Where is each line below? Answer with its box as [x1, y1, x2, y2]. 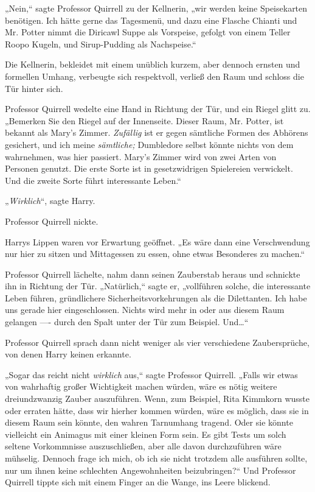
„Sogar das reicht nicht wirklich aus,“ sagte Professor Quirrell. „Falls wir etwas [5, 368, 298, 381]
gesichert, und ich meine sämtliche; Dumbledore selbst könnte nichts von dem [5, 138, 294, 150]
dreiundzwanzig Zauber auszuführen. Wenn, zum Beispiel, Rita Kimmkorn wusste [5, 392, 310, 405]
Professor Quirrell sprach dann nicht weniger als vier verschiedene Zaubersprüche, [5, 336, 310, 348]
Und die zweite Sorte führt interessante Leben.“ [5, 174, 181, 186]
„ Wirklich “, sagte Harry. [5, 194, 95, 207]
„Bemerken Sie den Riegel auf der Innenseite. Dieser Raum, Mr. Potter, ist [5, 114, 284, 127]
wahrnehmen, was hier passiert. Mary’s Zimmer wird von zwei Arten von [5, 150, 277, 163]
